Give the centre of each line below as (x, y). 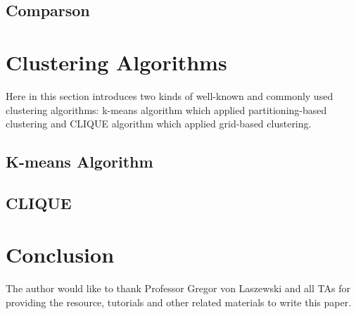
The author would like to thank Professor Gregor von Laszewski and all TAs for (178, 288)
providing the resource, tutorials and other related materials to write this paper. (179, 302)
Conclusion (60, 255)
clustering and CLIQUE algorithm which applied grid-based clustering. (159, 124)
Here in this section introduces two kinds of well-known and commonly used (170, 95)
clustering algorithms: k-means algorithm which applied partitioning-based (166, 109)
